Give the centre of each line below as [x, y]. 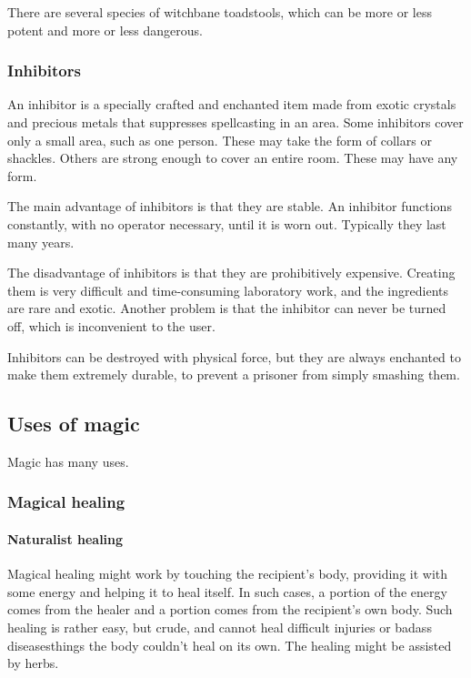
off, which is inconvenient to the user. [111, 325]
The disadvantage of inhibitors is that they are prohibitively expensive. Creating [231, 273]
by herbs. [33, 663]
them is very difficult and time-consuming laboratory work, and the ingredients [228, 290]
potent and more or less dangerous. [105, 30]
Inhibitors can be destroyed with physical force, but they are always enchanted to [235, 356]
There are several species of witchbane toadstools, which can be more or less [220, 12]
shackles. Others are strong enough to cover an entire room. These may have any [233, 158]
